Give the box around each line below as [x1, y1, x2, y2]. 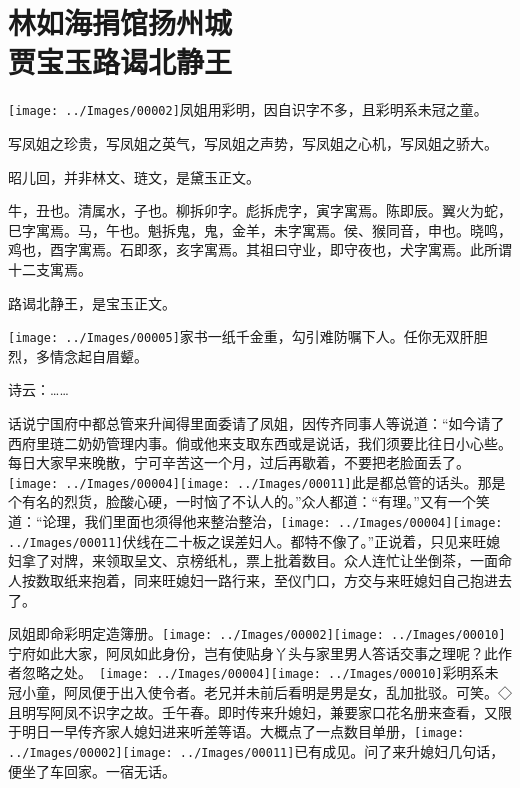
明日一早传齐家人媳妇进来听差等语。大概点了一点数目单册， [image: [21, 721, 465, 742]
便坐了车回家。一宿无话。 [8, 760, 176, 781]
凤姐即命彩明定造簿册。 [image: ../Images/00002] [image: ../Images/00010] [8, 623, 506, 644]
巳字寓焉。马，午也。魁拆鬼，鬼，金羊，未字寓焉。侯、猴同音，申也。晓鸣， [8, 219, 512, 240]
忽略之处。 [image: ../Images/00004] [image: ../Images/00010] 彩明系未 [21, 662, 499, 683]
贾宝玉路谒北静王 [8, 41, 233, 82]
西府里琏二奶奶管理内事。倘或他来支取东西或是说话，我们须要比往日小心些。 [8, 432, 512, 453]
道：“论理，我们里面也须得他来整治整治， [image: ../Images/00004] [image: [8, 511, 503, 531]
